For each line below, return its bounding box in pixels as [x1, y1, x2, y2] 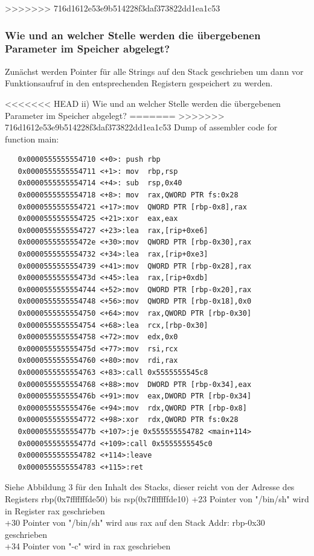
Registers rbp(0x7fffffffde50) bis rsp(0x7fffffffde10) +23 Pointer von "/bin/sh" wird [5, 492, 309, 505]
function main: [5, 132, 59, 145]
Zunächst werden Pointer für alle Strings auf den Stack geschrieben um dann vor [5, 65, 304, 77]
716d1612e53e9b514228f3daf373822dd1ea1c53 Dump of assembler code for [5, 121, 278, 133]
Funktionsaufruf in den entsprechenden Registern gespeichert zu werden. [5, 77, 273, 89]
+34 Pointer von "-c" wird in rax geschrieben [5, 540, 171, 552]
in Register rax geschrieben [5, 504, 105, 517]
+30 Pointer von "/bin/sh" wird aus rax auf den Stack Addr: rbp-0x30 [5, 516, 265, 529]
